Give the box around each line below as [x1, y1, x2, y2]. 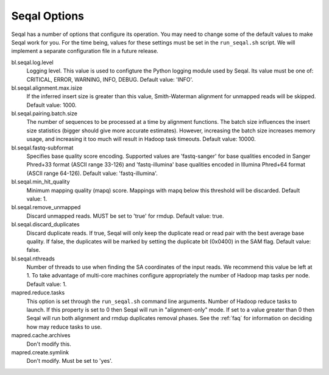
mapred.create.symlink [11, 349, 69, 356]
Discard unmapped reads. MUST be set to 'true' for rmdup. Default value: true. [26, 212, 224, 220]
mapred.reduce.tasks [11, 289, 65, 296]
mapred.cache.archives [11, 332, 71, 339]
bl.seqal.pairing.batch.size [11, 110, 77, 117]
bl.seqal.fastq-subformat [11, 144, 74, 151]
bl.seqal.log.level [11, 59, 54, 66]
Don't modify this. [26, 340, 71, 348]
